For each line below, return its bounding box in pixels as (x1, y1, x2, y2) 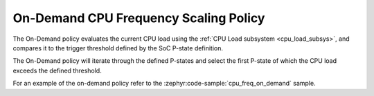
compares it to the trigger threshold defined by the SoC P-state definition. (12, 44, 224, 52)
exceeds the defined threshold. (12, 66, 102, 75)
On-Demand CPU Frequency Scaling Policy (12, 10, 265, 26)
